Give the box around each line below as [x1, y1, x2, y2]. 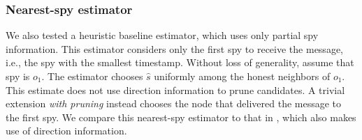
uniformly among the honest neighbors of [154, 69, 331, 83]
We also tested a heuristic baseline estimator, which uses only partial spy [6, 28, 319, 42]
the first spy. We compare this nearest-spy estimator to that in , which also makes [6, 109, 356, 124]
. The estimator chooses [41, 69, 143, 83]
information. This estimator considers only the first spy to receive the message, [6, 41, 343, 56]
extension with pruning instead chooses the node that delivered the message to [6, 96, 342, 111]
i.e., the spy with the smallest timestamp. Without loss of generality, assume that [6, 55, 354, 70]
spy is [6, 69, 30, 83]
